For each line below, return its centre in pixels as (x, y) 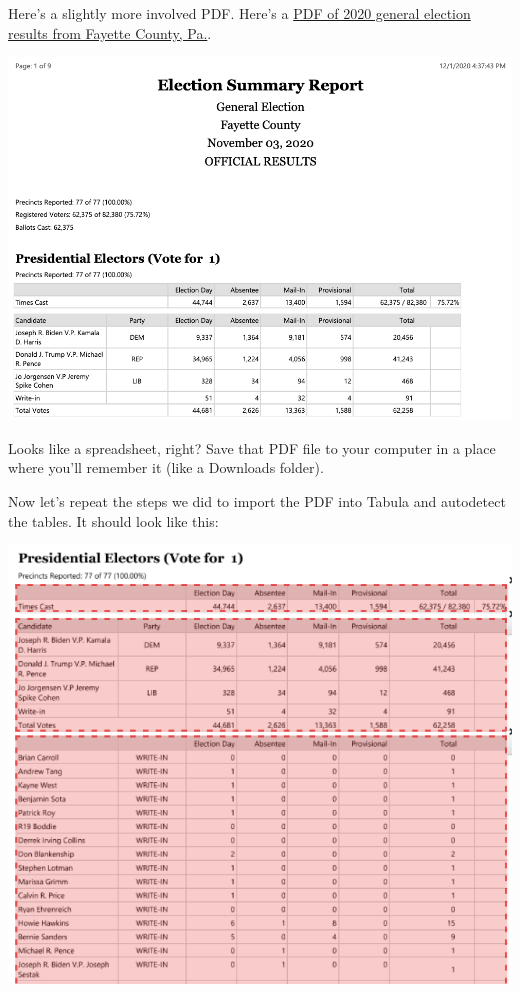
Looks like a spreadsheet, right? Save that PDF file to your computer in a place (252, 447)
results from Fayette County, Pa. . (110, 32)
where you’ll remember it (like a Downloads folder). (166, 467)
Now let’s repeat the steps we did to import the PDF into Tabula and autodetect (257, 501)
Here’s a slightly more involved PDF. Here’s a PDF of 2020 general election (239, 13)
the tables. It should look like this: (113, 520)
